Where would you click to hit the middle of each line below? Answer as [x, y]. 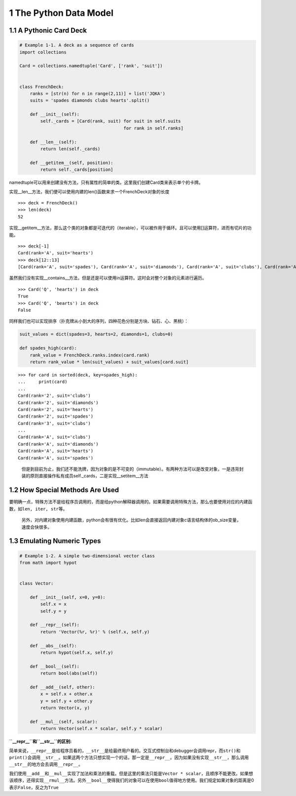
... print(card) [43, 382]
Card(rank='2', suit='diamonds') [58, 402]
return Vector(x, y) [65, 708]
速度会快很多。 [37, 527]
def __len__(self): [54, 142]
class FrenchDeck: [42, 87]
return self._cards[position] [77, 170]
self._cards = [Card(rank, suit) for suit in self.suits [111, 121]
